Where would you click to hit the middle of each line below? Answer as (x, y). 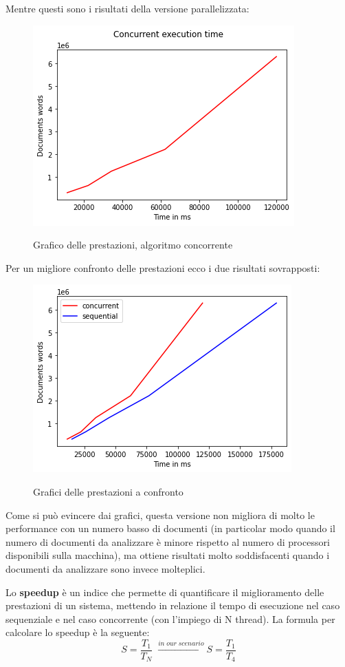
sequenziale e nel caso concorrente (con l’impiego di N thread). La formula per (170, 618)
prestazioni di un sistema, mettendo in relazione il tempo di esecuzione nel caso (173, 605)
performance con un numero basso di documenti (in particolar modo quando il (170, 528)
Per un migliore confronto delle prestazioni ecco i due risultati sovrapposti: (163, 267)
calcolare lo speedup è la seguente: (78, 632)
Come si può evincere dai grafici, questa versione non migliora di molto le (160, 515)
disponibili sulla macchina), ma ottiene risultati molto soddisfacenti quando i (168, 555)
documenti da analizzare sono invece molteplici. (105, 568)
